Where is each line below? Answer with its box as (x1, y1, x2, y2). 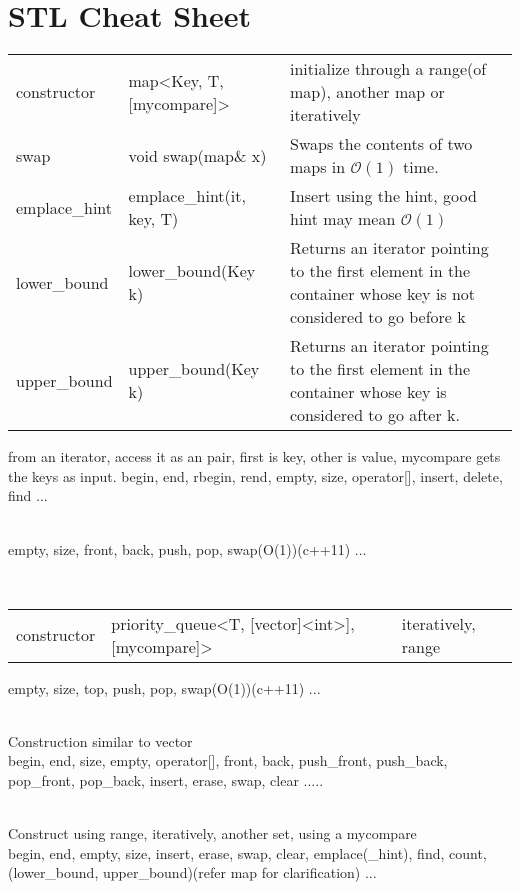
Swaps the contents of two (290, 132, 473, 156)
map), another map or (290, 80, 445, 104)
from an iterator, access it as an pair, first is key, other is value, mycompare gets (8, 446, 501, 467)
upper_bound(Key (128, 357, 260, 381)
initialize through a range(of (290, 57, 487, 81)
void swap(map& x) (128, 143, 267, 167)
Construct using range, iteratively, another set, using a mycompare (8, 823, 417, 844)
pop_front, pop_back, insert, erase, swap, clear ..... (8, 770, 324, 791)
